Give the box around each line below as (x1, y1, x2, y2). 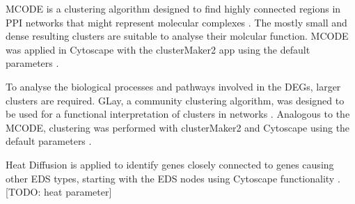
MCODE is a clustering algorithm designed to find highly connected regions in (6, 1, 341, 15)
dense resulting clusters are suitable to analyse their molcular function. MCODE (6, 29, 349, 43)
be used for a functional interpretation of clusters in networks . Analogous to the (6, 107, 350, 121)
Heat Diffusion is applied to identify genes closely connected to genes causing (6, 157, 334, 171)
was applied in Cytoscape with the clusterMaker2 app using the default (6, 42, 310, 56)
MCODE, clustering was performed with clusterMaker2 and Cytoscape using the (6, 120, 350, 134)
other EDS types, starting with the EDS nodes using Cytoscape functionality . (6, 171, 340, 185)
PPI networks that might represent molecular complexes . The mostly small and (6, 15, 347, 29)
